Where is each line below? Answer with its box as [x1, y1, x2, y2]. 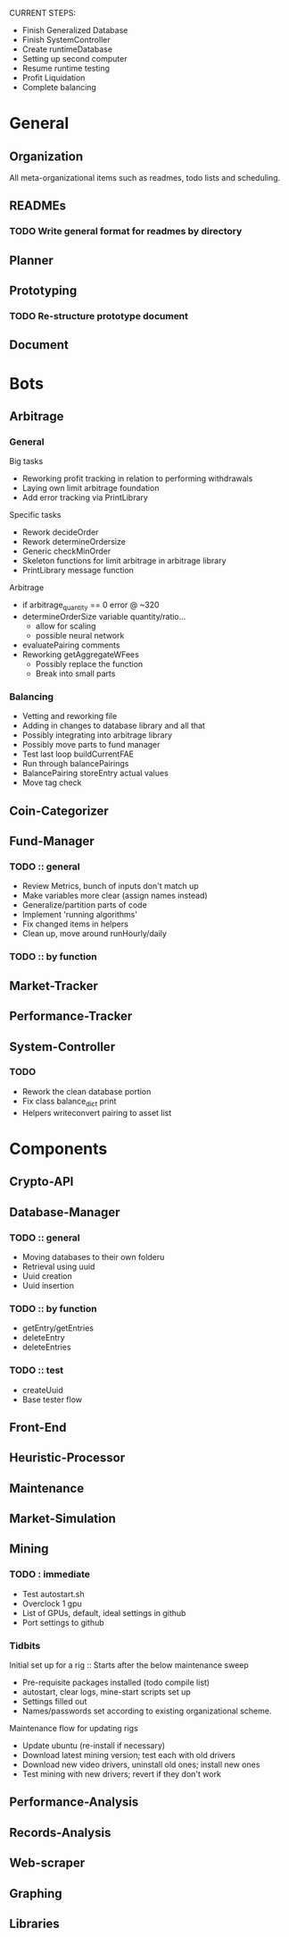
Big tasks [9, 456, 44, 467]
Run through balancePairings [21, 758, 129, 769]
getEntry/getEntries [21, 1323, 94, 1333]
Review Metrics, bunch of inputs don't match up [21, 881, 199, 892]
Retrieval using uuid [21, 1261, 95, 1272]
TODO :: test [9, 1364, 64, 1376]
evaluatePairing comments [21, 639, 120, 651]
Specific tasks [9, 510, 62, 520]
